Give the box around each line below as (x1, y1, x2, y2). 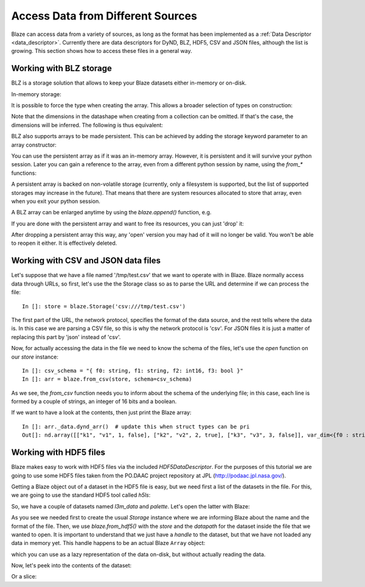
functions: (11, 169, 36, 177)
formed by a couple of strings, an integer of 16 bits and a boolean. (11, 398, 177, 405)
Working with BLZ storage (11, 63, 113, 74)
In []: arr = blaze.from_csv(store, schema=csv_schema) (22, 376, 192, 383)
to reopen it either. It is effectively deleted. (11, 239, 117, 247)
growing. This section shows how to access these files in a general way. (11, 47, 192, 55)
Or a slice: (11, 573, 37, 580)
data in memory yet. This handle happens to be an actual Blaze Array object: (11, 540, 206, 547)
